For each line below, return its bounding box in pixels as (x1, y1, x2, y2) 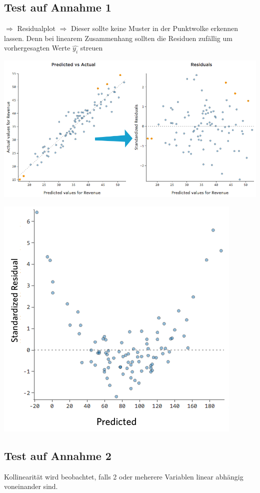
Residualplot (17, 23, 55, 33)
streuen (80, 42, 103, 53)
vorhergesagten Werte (4, 42, 70, 53)
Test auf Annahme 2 (4, 447, 111, 463)
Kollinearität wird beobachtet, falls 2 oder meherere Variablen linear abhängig (4, 471, 243, 481)
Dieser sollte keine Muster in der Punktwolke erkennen (70, 23, 238, 33)
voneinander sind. (4, 481, 58, 491)
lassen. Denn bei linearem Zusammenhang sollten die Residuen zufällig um (4, 32, 232, 43)
